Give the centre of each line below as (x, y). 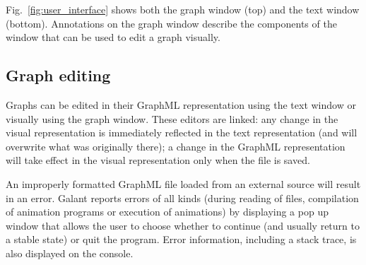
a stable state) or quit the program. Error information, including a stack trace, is (181, 239)
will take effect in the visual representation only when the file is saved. (158, 160)
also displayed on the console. (70, 253)
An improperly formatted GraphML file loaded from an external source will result (183, 183)
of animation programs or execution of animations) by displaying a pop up (167, 212)
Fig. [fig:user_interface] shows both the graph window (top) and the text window (183, 9)
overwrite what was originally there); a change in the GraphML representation (176, 146)
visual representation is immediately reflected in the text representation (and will (182, 132)
